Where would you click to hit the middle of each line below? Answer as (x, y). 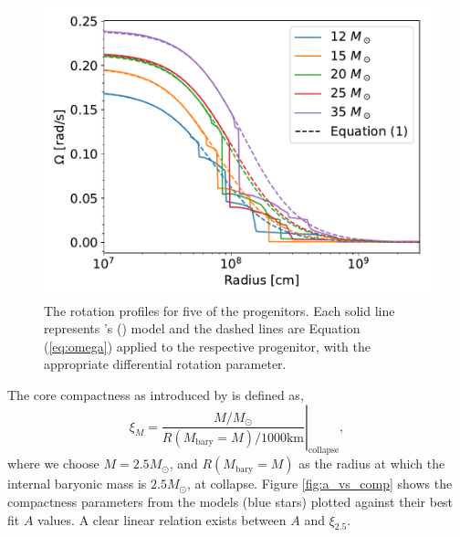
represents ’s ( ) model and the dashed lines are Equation (202, 328)
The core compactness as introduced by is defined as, (156, 394)
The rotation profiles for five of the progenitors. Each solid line (220, 310)
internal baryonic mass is (77, 484)
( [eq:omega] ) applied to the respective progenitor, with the (207, 346)
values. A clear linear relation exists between (162, 519)
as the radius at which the (372, 463)
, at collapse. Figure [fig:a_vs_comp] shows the (319, 484)
